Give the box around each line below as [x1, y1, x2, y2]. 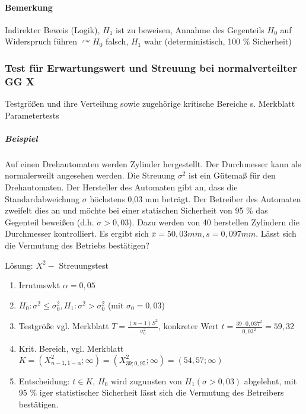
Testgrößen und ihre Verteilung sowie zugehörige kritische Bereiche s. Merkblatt [5, 97, 295, 110]
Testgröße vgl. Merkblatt [18, 320, 109, 332]
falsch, [106, 35, 129, 47]
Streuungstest [59, 259, 109, 271]
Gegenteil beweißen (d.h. [5, 215, 94, 228]
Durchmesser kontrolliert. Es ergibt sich [5, 227, 149, 240]
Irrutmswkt [18, 279, 60, 291]
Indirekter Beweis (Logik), [5, 23, 100, 36]
